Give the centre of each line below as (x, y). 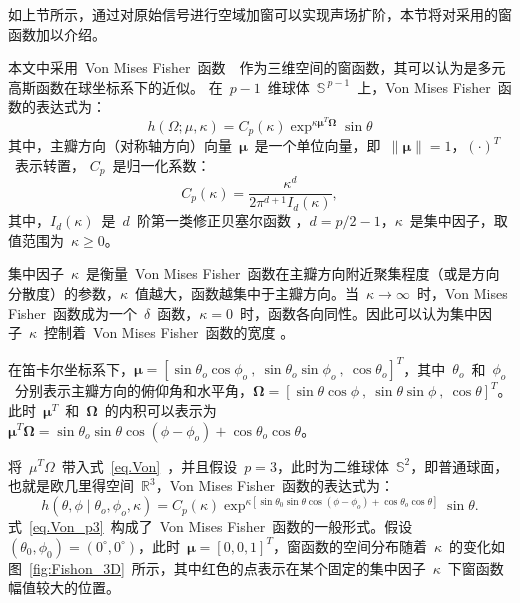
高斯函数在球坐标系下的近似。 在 (115, 86)
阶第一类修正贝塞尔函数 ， (223, 220)
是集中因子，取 (458, 220)
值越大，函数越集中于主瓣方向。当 (247, 293)
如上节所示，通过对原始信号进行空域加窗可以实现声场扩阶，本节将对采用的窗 (260, 14)
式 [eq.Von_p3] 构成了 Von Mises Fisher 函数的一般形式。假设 (210, 526)
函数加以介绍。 (57, 33)
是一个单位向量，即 (317, 145)
